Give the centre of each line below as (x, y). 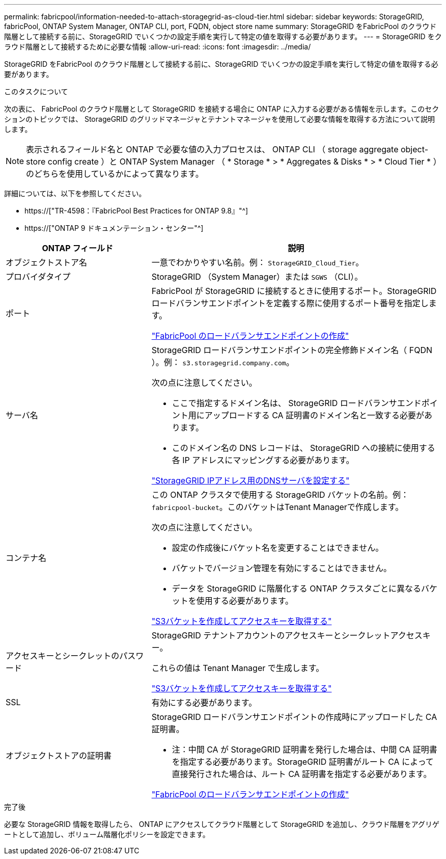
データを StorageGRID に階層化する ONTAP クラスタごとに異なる (297, 588)
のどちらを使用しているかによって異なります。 (115, 174)
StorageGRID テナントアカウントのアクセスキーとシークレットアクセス (287, 635)
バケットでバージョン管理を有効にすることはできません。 (282, 568)
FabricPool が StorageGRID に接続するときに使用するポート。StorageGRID (294, 291)
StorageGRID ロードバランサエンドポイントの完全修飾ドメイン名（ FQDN (292, 350)
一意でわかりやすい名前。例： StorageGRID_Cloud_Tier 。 (258, 262)
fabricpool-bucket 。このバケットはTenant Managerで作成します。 (277, 507)
